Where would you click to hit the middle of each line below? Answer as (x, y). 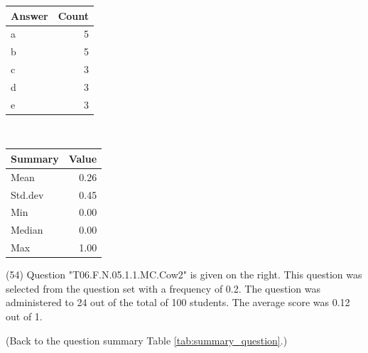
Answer (29, 15)
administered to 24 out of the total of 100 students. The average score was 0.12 (178, 302)
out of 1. (24, 316)
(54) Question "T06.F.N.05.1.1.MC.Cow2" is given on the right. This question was (184, 275)
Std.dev (27, 194)
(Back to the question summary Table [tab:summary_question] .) (147, 340)
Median (27, 230)
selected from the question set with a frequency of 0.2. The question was (163, 288)
